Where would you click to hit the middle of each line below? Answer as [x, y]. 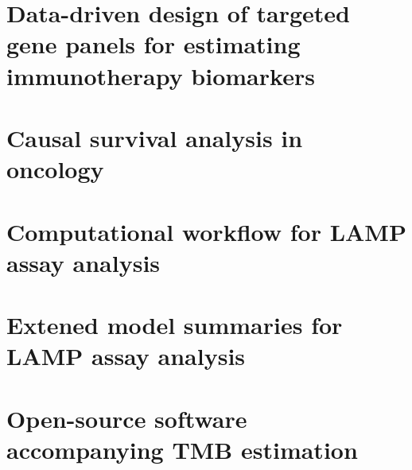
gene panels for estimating [154, 44]
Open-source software [127, 418]
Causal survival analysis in [155, 137]
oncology [55, 169]
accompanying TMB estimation [182, 449]
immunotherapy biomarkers [161, 75]
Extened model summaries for [175, 325]
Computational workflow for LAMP [206, 231]
